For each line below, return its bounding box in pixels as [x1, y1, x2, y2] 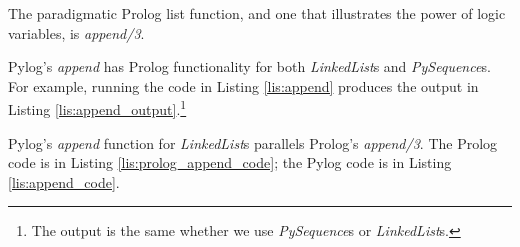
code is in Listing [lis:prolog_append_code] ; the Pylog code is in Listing [8, 152, 452, 173]
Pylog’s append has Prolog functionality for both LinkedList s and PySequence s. [8, 56, 491, 77]
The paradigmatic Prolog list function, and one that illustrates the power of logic [8, 3, 506, 23]
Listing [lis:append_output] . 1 [8, 96, 187, 120]
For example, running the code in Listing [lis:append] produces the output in [8, 75, 479, 96]
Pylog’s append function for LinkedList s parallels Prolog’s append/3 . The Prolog [8, 132, 498, 153]
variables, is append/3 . [8, 22, 145, 43]
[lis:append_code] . [8, 171, 120, 192]
